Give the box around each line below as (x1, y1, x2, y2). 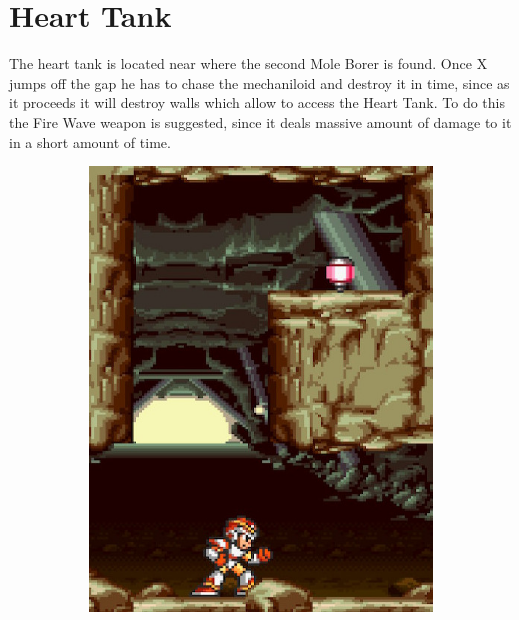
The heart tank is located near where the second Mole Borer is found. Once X (9, 53, 488, 74)
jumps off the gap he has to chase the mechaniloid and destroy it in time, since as (9, 72, 510, 93)
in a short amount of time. (9, 131, 171, 152)
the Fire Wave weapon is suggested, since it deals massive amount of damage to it (9, 111, 512, 132)
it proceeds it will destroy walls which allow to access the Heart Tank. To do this (9, 92, 505, 113)
